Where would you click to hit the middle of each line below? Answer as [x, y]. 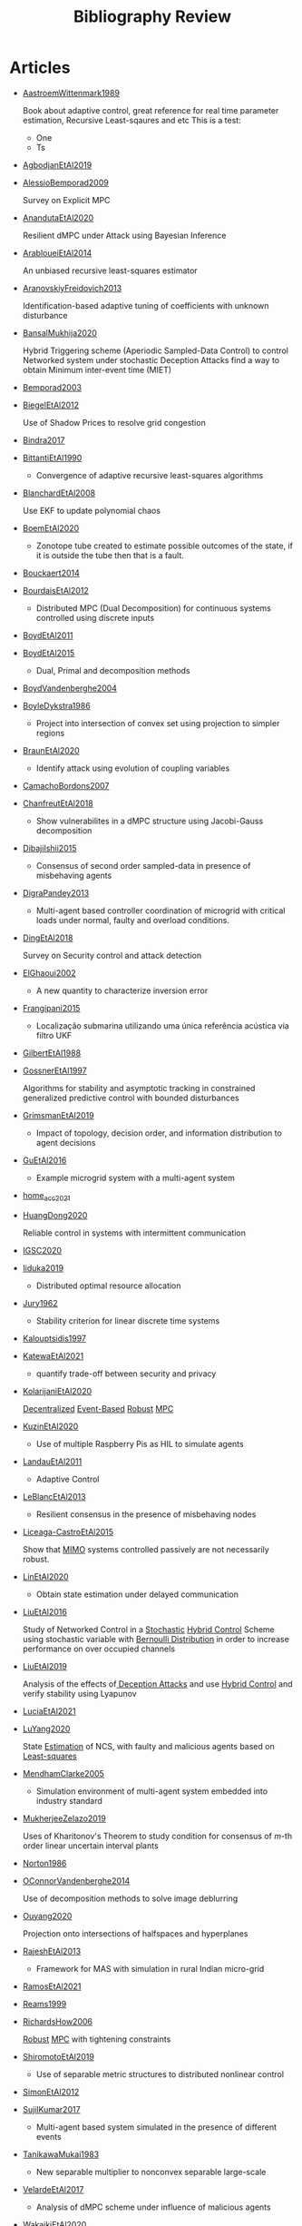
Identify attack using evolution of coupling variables [133, 768]
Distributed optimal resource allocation [108, 1285]
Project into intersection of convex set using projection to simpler [158, 723]
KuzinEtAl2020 [50, 1426]
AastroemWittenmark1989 [71, 93]
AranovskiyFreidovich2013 [72, 288]
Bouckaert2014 [51, 573]
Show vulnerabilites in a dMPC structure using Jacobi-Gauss [150, 821]
